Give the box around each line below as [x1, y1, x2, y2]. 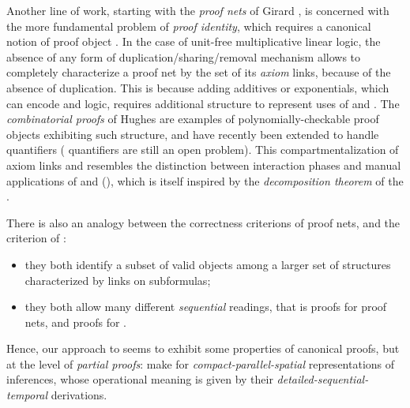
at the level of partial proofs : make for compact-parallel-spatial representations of [6, 355, 395, 372]
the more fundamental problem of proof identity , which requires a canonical [6, 17, 371, 34]
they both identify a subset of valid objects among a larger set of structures [24, 256, 391, 272]
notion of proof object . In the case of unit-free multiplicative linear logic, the [6, 33, 381, 50]
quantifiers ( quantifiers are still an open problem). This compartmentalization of [6, 141, 399, 158]
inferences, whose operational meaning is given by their [6, 371, 273, 387]
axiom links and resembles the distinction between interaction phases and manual [6, 156, 401, 173]
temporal [6, 387, 48, 403]
